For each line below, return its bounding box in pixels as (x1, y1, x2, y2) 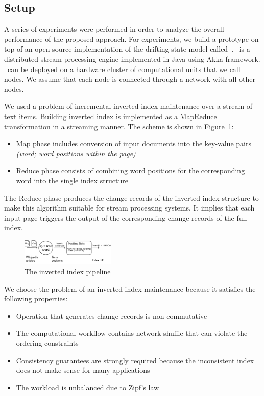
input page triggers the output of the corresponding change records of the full (4, 212, 247, 223)
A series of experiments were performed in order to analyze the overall (4, 24, 224, 34)
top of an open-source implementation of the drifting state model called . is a (4, 43, 250, 54)
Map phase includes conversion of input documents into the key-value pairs (16, 138, 251, 149)
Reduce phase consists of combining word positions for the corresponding (16, 165, 245, 176)
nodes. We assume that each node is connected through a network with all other (4, 74, 255, 84)
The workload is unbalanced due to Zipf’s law (16, 382, 159, 392)
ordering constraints (16, 337, 79, 348)
